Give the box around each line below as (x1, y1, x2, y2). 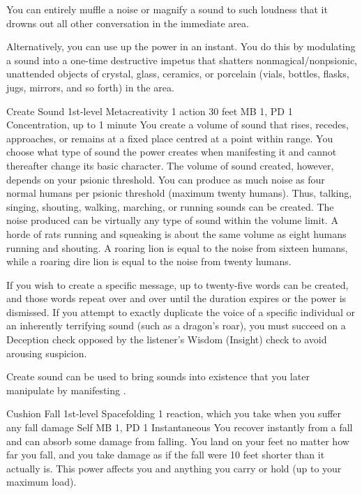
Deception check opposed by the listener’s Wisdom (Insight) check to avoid (6, 332, 327, 347)
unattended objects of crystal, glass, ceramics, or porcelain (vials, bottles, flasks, (6, 66, 349, 81)
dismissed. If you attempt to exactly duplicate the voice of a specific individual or (6, 304, 356, 319)
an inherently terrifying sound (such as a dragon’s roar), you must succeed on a (6, 318, 346, 333)
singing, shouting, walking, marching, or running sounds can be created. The (6, 199, 334, 214)
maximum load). (6, 474, 77, 489)
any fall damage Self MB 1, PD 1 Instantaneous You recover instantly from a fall (6, 420, 353, 435)
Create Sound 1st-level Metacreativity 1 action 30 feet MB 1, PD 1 (6, 103, 293, 118)
